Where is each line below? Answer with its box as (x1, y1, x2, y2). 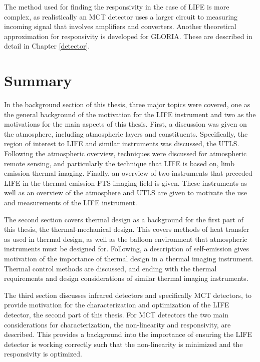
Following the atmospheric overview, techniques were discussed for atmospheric (4, 148, 247, 159)
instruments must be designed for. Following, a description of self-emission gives (4, 243, 249, 254)
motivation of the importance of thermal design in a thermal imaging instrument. (4, 253, 254, 263)
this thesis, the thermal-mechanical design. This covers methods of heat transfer (4, 224, 249, 234)
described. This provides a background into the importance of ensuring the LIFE (4, 329, 252, 339)
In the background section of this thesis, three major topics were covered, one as (4, 99, 250, 110)
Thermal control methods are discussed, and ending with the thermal (4, 263, 217, 273)
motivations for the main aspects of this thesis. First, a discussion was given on (4, 119, 247, 129)
